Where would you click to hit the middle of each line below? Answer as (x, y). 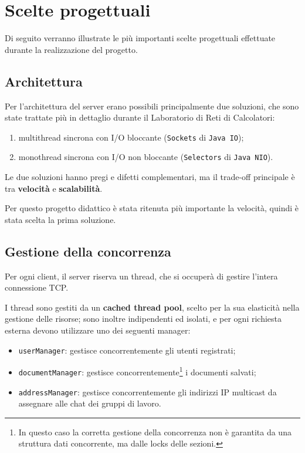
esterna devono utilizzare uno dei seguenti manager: (98, 330)
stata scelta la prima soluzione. (60, 219)
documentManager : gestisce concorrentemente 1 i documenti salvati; (137, 371)
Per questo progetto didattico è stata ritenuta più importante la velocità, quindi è (152, 208)
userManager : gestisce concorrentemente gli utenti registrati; (127, 350)
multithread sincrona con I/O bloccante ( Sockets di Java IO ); (131, 137)
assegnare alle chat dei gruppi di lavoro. (90, 403)
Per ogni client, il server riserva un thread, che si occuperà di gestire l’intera (141, 276)
